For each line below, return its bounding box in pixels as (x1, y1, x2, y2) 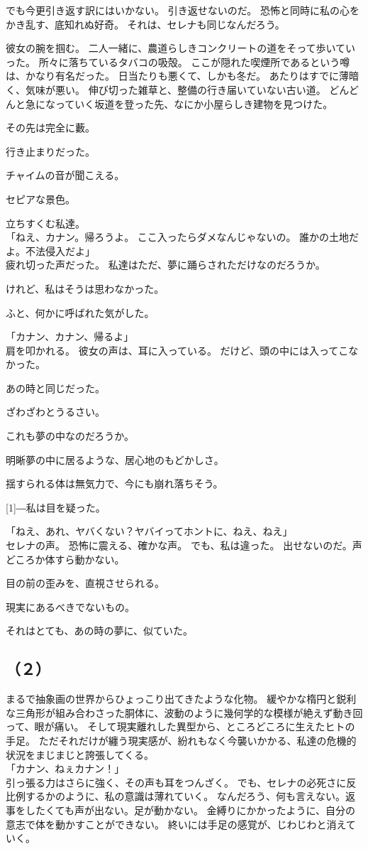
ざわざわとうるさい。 (6, 404, 105, 419)
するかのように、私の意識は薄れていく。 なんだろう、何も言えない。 (25, 789, 345, 804)
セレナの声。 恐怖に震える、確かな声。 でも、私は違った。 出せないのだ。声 (6, 538, 362, 553)
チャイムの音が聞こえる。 (6, 168, 125, 183)
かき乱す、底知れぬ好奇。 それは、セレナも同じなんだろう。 (6, 16, 285, 31)
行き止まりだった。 (6, 144, 95, 158)
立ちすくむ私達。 (6, 215, 85, 230)
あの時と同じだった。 (6, 380, 105, 395)
